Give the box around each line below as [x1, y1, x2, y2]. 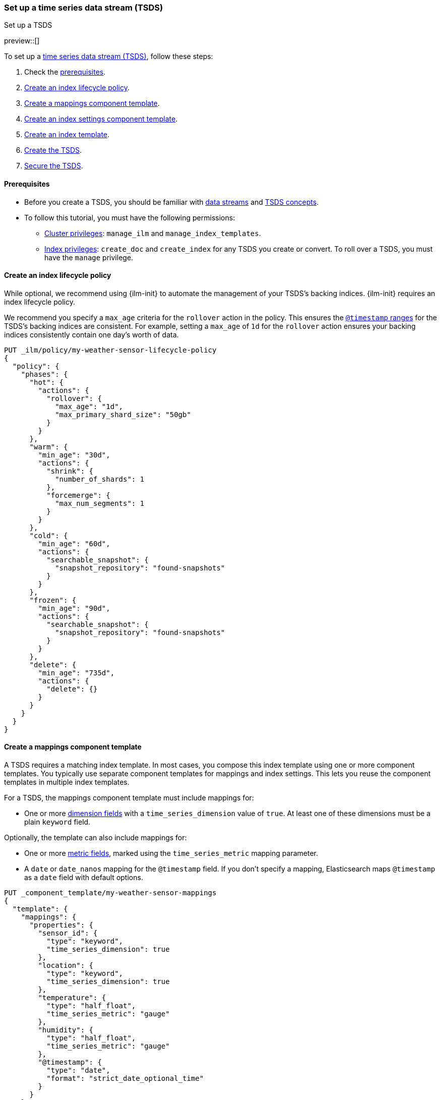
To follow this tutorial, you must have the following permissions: [24, 213, 235, 222]
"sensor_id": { [38, 929, 98, 938]
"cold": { [29, 531, 68, 540]
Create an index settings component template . [24, 114, 178, 124]
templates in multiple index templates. [4, 778, 130, 787]
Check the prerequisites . [24, 68, 106, 77]
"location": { [38, 961, 94, 970]
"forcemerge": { [46, 491, 110, 499]
